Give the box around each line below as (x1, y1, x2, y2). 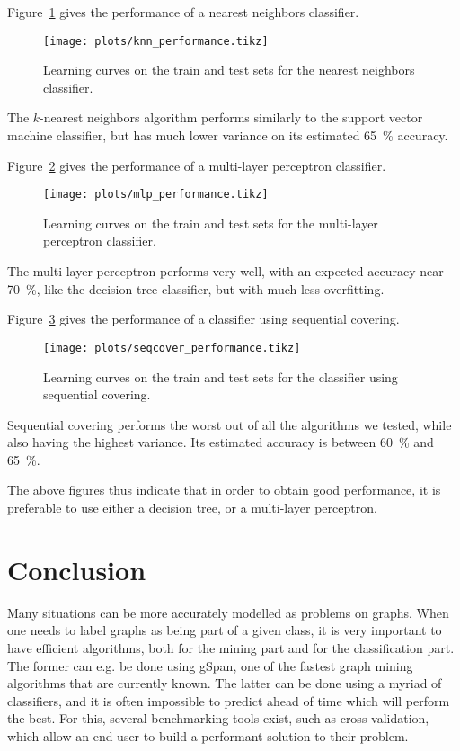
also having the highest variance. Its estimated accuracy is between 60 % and (7, 433, 434, 451)
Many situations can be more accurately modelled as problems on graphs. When (7, 603, 449, 621)
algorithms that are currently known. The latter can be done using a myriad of (7, 674, 442, 693)
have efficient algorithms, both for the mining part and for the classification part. (7, 638, 455, 657)
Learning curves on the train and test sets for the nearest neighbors (43, 60, 415, 79)
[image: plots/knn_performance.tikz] (43, 34, 269, 48)
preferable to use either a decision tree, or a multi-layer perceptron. (7, 498, 377, 517)
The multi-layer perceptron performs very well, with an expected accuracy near (7, 262, 444, 281)
